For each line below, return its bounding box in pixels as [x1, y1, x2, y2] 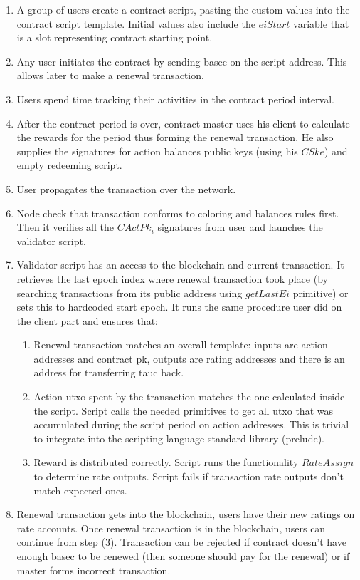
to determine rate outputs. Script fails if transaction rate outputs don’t [33, 469, 344, 484]
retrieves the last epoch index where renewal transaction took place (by [16, 271, 328, 286]
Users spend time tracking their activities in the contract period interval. [16, 91, 335, 106]
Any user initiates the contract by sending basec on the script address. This [16, 53, 347, 68]
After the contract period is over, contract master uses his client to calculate [16, 115, 350, 130]
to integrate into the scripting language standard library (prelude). [33, 430, 324, 445]
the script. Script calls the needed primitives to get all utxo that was [33, 403, 333, 418]
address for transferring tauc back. [33, 365, 184, 380]
